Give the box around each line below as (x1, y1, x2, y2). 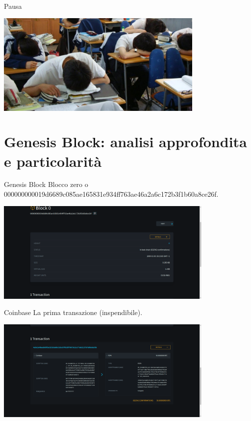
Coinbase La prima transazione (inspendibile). (4, 307, 143, 317)
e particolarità (4, 151, 102, 171)
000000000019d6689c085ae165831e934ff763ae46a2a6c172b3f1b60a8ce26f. (4, 189, 219, 199)
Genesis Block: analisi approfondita (4, 132, 247, 152)
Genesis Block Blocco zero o (4, 179, 88, 189)
